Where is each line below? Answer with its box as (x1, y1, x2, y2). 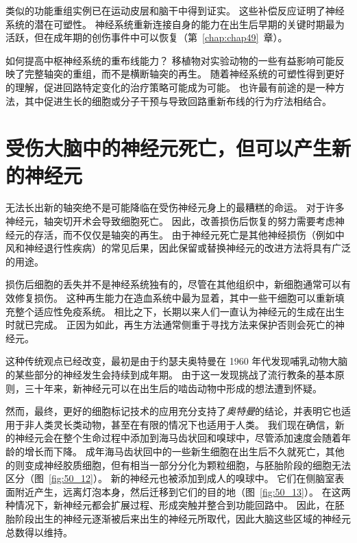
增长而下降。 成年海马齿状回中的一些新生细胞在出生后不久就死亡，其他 (24, 444, 345, 458)
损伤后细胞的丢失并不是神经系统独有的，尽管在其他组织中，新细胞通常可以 (5, 277, 341, 291)
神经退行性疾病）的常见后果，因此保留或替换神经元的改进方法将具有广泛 (24, 241, 351, 255)
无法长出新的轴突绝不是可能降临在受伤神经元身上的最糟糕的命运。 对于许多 (5, 200, 345, 215)
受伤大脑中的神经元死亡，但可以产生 (5, 134, 332, 162)
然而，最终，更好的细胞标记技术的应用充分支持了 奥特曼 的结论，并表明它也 (5, 404, 341, 418)
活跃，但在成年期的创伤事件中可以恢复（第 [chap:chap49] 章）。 (5, 30, 288, 45)
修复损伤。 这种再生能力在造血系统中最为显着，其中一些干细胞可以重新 (14, 291, 335, 305)
